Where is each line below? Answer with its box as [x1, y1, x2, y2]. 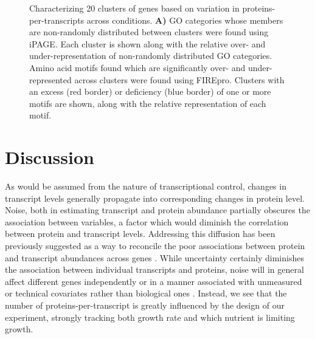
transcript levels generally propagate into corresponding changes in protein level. [5, 191, 305, 204]
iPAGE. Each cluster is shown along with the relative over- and [29, 37, 266, 50]
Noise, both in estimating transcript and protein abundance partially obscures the [5, 204, 310, 216]
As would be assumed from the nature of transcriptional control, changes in [5, 180, 286, 193]
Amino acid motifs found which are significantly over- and [29, 61, 246, 74]
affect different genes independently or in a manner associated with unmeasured [5, 275, 302, 287]
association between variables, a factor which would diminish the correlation [5, 215, 289, 228]
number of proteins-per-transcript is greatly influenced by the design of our [5, 299, 285, 311]
